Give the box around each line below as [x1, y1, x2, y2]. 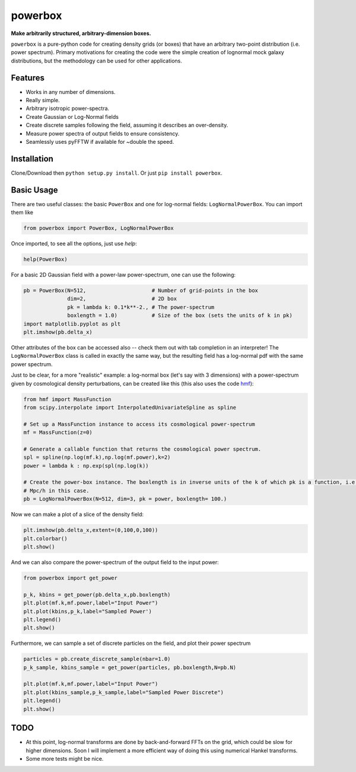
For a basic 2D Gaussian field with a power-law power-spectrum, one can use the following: [11, 271, 236, 279]
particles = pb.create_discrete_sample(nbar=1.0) [23, 656, 171, 663]
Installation [11, 153, 53, 163]
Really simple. [26, 97, 60, 104]
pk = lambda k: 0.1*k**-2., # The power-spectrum [67, 304, 215, 310]
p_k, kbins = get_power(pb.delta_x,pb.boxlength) [23, 591, 171, 598]
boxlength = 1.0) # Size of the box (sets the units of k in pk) [67, 312, 293, 319]
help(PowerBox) [23, 256, 68, 263]
